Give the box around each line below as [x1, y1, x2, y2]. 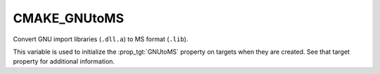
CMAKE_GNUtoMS [13, 10, 125, 26]
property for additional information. [13, 57, 115, 66]
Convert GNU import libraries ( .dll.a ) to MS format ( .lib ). [13, 35, 189, 43]
